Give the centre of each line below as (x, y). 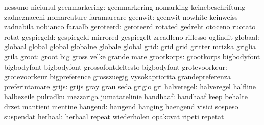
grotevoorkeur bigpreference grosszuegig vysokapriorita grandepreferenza (118, 76)
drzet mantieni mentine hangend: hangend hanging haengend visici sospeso (121, 106)
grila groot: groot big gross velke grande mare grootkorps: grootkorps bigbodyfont (132, 56)
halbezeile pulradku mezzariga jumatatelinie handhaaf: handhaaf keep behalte (126, 96)
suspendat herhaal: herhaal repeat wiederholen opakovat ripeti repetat (114, 116)
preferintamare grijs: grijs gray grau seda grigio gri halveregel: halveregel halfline (130, 86)
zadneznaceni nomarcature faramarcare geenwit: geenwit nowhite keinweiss (121, 17)
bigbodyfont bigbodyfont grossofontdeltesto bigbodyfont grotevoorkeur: (116, 66)
